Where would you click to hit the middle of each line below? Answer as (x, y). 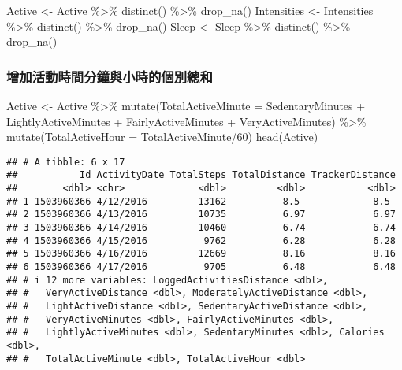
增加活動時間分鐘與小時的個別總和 (110, 76)
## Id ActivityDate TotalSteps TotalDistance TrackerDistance (201, 175)
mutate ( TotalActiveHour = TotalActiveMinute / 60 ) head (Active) (162, 137)
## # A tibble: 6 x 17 (66, 162)
